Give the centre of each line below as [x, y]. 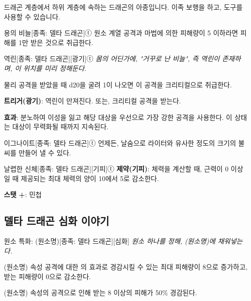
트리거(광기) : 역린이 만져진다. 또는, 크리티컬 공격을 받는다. [93, 101]
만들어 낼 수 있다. [45, 152]
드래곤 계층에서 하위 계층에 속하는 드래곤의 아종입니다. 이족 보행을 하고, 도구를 [123, 7]
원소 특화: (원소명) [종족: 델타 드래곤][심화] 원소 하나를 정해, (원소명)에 [110, 241]
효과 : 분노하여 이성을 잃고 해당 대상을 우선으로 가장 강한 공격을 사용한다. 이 [118, 117]
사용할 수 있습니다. [32, 16]
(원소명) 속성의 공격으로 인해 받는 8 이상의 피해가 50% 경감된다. [101, 293]
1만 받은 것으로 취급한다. [56, 42]
